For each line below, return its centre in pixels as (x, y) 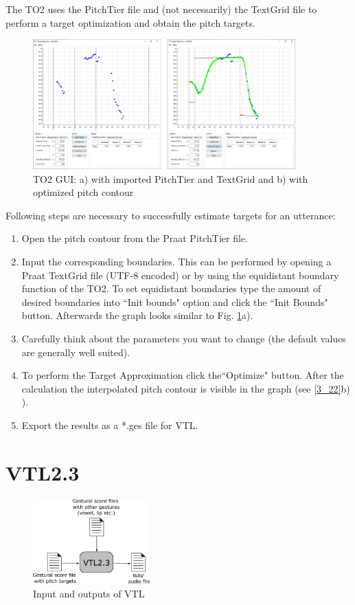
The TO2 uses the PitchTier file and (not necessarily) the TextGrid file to (161, 9)
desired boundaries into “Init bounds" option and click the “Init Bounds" (175, 301)
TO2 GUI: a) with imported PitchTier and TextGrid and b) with (171, 178)
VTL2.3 (43, 472)
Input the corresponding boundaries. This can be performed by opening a (176, 262)
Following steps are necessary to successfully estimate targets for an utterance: (171, 215)
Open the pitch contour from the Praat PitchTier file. (135, 238)
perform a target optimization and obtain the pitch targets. (130, 22)
